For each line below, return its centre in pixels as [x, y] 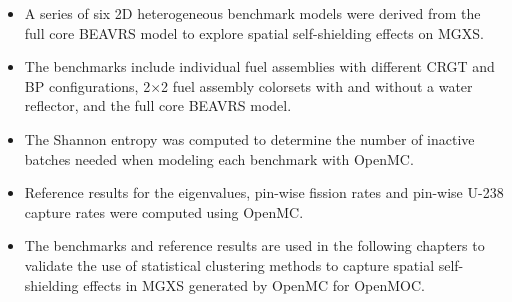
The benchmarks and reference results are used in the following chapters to [254, 245]
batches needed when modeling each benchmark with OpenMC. [219, 158]
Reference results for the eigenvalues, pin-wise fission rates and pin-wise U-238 [264, 192]
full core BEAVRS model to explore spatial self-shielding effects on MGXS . [254, 32]
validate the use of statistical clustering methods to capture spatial [229, 264]
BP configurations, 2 [87, 85]
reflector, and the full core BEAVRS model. [158, 105]
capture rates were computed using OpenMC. [164, 211]
